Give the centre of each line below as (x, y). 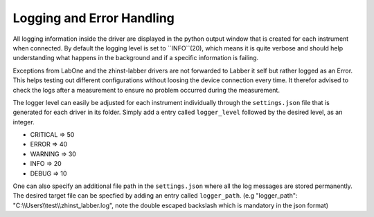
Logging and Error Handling (93, 18)
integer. (24, 122)
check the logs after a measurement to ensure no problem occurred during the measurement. (146, 90)
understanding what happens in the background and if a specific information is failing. (136, 58)
